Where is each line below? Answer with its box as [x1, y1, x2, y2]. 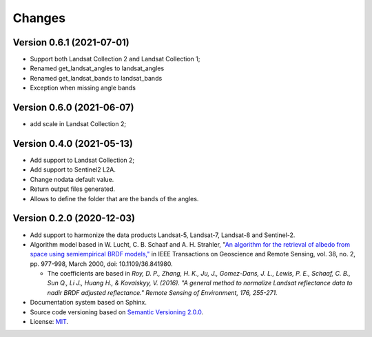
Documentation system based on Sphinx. [30, 298, 147, 307]
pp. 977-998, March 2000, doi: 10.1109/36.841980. [30, 259, 173, 268]
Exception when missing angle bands [30, 83, 136, 92]
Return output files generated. [30, 185, 116, 193]
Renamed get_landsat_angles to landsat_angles [30, 64, 165, 72]
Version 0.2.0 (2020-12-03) [12, 212, 136, 224]
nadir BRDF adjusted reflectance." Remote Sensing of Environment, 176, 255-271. [47, 288, 278, 296]
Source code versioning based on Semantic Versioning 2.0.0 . [30, 307, 204, 316]
